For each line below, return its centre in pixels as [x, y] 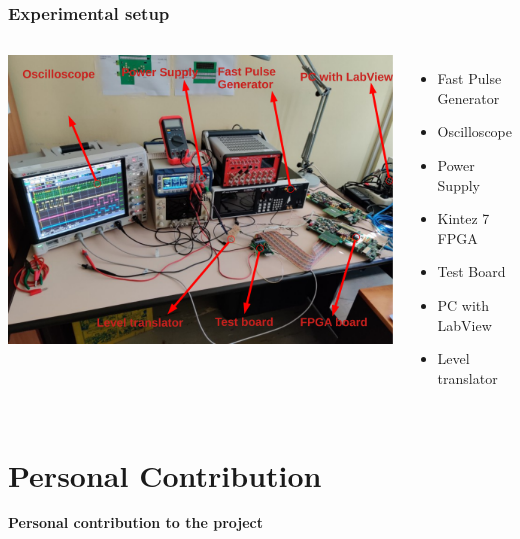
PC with [463, 304]
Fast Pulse [469, 78]
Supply [458, 184]
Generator [468, 97]
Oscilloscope [474, 131]
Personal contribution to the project [136, 522]
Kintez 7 [463, 218]
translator [467, 377]
